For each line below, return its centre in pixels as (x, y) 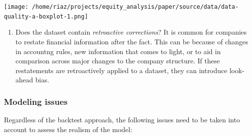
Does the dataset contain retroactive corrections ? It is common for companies (131, 32)
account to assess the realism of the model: (68, 129)
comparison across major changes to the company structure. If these (117, 61)
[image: (16, 7)
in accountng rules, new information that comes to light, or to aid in (118, 51)
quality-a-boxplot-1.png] (46, 16)
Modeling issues (36, 101)
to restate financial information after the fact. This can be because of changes (132, 41)
